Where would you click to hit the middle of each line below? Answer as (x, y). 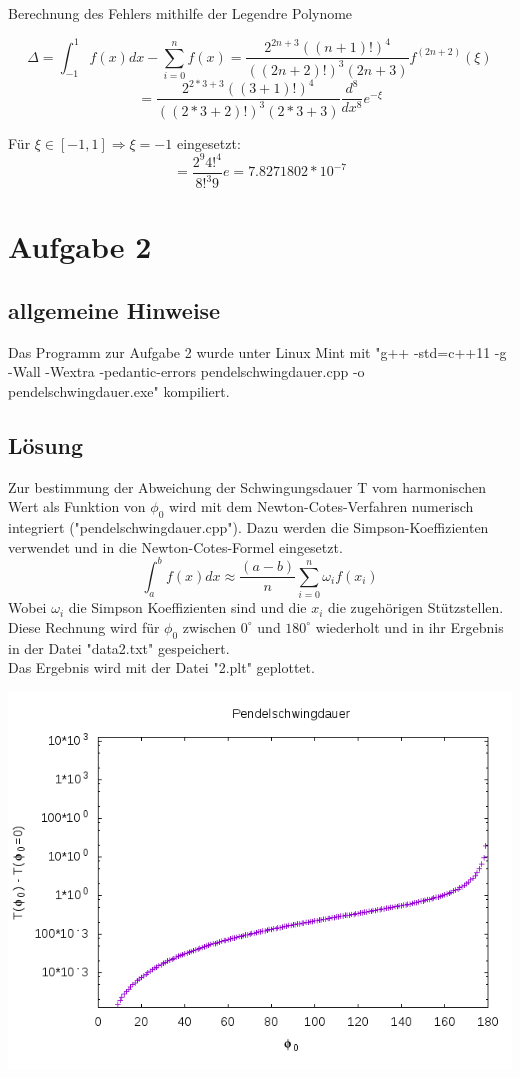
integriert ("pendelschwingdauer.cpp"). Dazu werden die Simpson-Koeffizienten (248, 527)
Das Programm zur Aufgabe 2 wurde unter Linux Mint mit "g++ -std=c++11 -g (257, 351)
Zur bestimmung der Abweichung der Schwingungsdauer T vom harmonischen (247, 486)
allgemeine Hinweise (114, 310)
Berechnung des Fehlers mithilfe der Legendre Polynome (180, 13)
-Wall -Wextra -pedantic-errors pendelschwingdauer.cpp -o (186, 371)
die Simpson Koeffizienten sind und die (187, 607)
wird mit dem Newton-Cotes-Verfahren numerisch (321, 506)
